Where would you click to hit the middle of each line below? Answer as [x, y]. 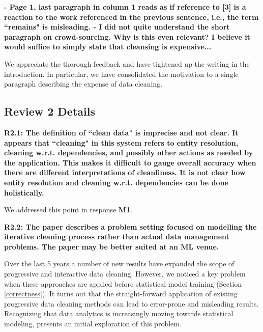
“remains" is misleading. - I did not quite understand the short [117, 27]
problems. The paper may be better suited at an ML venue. [112, 246]
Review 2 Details [50, 111]
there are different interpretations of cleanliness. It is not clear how [125, 172]
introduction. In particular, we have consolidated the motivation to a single [121, 74]
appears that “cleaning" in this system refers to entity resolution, [121, 142]
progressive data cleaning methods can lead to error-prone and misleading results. [131, 303]
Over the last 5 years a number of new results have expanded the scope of [119, 264]
